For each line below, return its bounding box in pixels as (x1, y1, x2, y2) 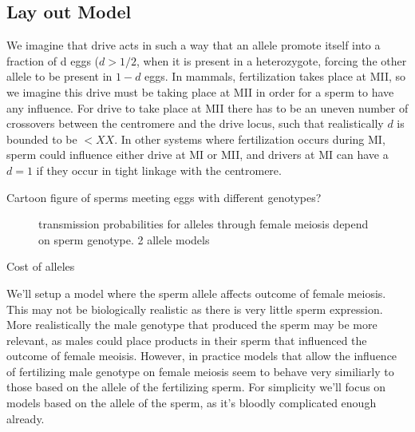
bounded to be (6, 130, 77, 147)
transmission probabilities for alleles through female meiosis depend (38, 216, 369, 232)
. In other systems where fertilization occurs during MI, (114, 130, 385, 147)
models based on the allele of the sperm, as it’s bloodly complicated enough (6, 394, 377, 411)
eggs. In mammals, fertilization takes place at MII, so (144, 68, 406, 85)
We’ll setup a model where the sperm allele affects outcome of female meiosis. (6, 284, 386, 301)
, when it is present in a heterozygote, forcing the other (136, 52, 407, 69)
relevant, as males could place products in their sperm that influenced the (6, 331, 367, 348)
